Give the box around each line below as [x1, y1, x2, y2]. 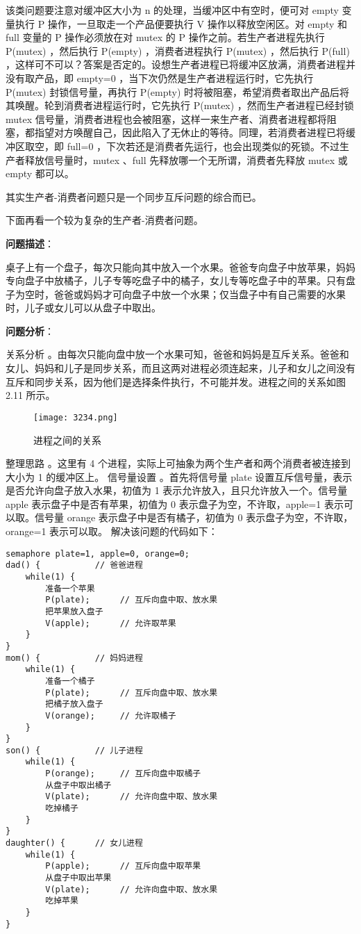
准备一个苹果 [45, 583, 95, 593]
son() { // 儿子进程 [6, 745, 143, 755]
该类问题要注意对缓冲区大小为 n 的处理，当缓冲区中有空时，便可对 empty [6, 3, 339, 17]
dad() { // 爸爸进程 [6, 560, 143, 571]
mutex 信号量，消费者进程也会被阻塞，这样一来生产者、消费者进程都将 [6, 111, 327, 126]
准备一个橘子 [45, 675, 95, 686]
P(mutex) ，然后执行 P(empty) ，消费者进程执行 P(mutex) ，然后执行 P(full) [6, 43, 350, 58]
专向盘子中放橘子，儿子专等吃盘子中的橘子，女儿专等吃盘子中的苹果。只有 [6, 273, 346, 288]
